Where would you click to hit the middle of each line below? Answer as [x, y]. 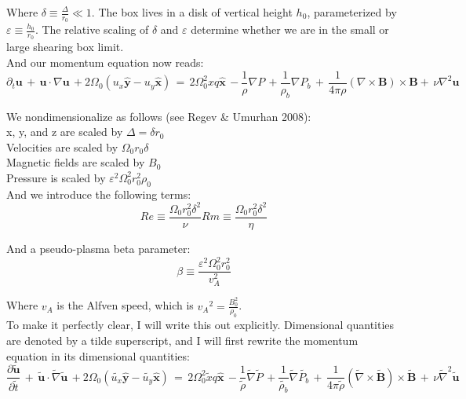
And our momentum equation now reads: [105, 62]
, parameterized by [352, 12]
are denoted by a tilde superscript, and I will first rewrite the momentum [182, 340]
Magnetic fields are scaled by [76, 162]
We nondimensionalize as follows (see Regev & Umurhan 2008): [159, 116]
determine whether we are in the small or [290, 29]
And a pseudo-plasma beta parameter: [98, 248]
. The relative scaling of [92, 29]
